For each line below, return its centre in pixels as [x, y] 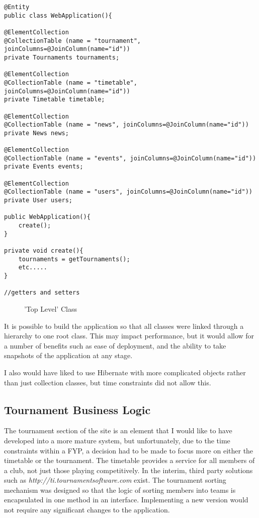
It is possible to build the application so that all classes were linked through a [124, 326]
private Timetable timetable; [55, 100]
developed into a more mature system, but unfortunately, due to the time [117, 440]
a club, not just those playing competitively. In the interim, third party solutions [128, 470]
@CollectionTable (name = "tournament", [73, 41]
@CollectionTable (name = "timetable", [71, 82]
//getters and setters [42, 293]
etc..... [33, 268]
